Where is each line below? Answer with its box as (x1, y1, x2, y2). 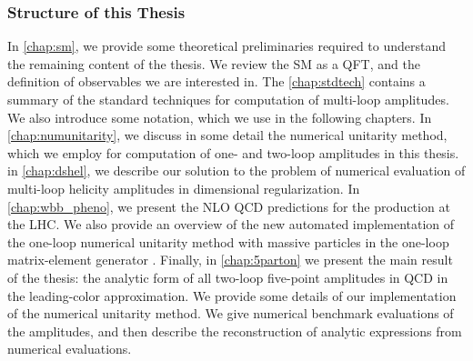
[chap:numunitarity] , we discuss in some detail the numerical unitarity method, (7, 125, 448, 145)
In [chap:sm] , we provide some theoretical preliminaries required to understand (7, 36, 447, 55)
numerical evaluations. (7, 339, 132, 358)
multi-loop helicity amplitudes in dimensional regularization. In (7, 178, 360, 197)
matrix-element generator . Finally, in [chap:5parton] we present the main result (7, 250, 453, 269)
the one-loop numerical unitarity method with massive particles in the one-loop (7, 232, 449, 251)
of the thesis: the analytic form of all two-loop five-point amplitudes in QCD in (7, 267, 448, 286)
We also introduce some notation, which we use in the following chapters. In (7, 107, 432, 126)
